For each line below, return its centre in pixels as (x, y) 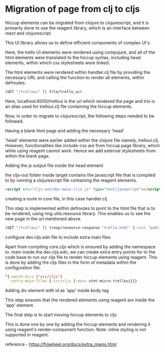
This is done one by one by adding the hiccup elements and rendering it (78, 324)
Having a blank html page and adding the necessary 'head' (65, 130)
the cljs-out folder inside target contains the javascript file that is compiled (80, 175)
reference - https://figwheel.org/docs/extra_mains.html (61, 344)
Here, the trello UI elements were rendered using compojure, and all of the (80, 52)
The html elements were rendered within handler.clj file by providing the (78, 72)
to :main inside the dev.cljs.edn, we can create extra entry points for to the (80, 252)
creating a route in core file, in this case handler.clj (56, 198)
